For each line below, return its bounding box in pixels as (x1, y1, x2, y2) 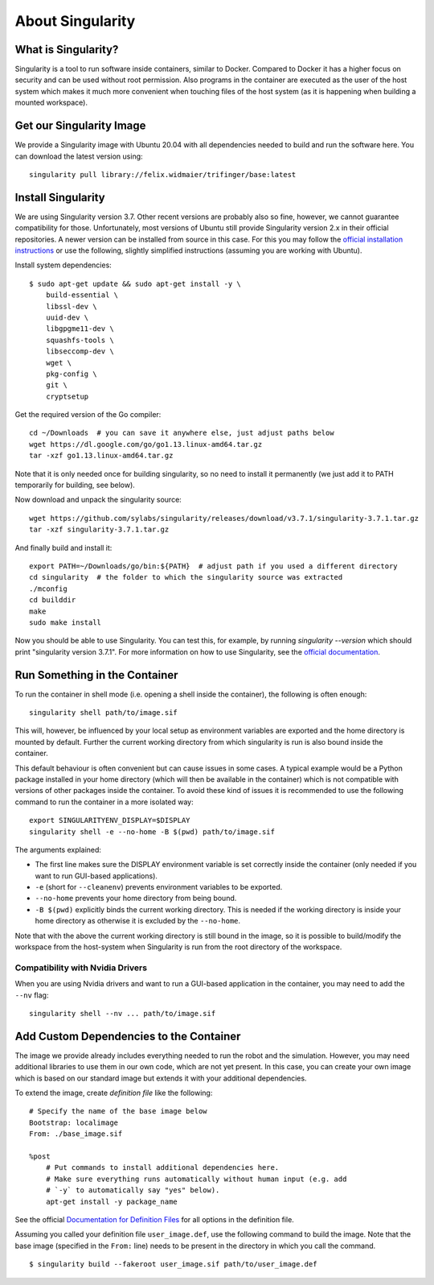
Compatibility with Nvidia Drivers (14, 962, 148, 973)
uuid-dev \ (45, 312, 89, 322)
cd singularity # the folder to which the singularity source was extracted (29, 572, 343, 582)
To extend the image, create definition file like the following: (14, 1088, 213, 1098)
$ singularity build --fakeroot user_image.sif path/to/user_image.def (29, 1260, 317, 1269)
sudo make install (29, 618, 102, 627)
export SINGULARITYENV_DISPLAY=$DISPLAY (29, 816, 190, 825)
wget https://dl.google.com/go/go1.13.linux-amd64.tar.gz (29, 440, 263, 448)
